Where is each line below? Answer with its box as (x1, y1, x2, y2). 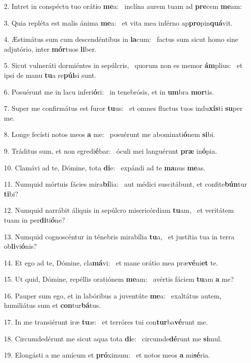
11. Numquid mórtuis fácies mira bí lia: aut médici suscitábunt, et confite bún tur (4, 179, 247, 189)
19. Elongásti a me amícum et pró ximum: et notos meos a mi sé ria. (4, 350, 210, 360)
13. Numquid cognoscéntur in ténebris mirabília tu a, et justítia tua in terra (4, 231, 235, 241)
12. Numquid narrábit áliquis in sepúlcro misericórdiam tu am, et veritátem (4, 205, 234, 215)
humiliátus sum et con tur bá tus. (4, 300, 101, 310)
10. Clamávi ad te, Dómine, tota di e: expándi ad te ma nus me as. (4, 162, 206, 172)
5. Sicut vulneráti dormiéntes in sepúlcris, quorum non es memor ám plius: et (4, 60, 243, 70)
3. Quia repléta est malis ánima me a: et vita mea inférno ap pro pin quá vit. (4, 17, 233, 28)
